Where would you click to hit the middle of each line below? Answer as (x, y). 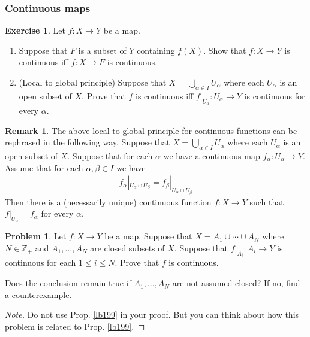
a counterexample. (38, 294)
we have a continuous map (212, 155)
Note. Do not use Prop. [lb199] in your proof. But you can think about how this (152, 315)
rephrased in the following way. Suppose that (88, 142)
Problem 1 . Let (36, 236)
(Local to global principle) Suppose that (93, 82)
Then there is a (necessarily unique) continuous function (108, 201)
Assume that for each (44, 167)
